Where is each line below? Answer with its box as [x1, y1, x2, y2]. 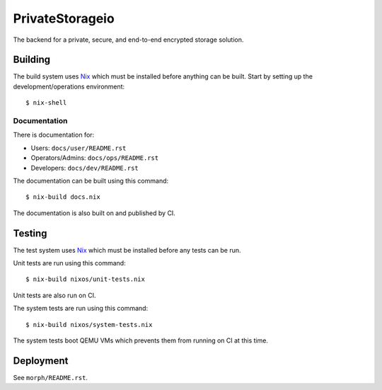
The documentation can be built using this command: [13, 176, 169, 185]
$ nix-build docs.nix [25, 193, 100, 201]
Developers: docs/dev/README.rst [30, 164, 139, 172]
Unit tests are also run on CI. [13, 291, 96, 299]
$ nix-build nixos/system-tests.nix [25, 321, 153, 328]
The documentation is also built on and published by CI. [13, 209, 176, 217]
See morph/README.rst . [13, 373, 88, 382]
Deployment [13, 355, 69, 367]
